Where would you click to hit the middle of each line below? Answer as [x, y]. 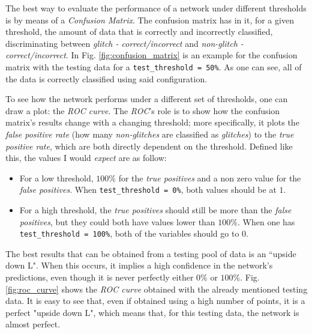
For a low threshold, [56, 178]
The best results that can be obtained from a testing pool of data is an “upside [151, 253]
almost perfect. [33, 324]
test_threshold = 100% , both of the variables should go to [129, 233]
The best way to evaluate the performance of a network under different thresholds [156, 8]
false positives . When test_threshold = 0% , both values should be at [148, 190]
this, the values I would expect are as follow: [86, 158]
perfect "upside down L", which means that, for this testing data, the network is [152, 312]
